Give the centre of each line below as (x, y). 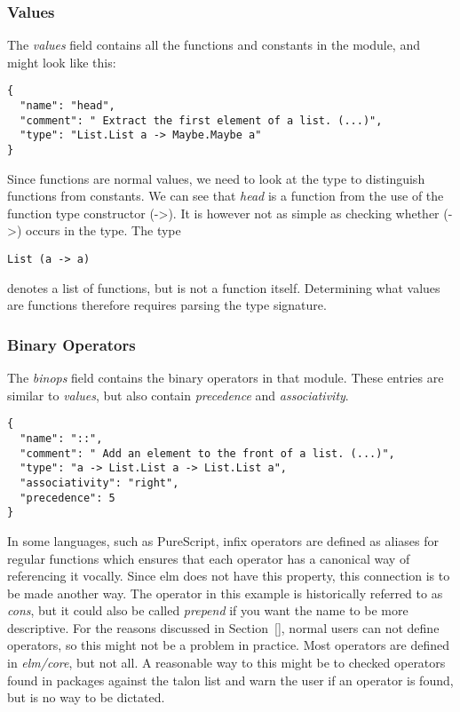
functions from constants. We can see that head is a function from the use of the (226, 196)
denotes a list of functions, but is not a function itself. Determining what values (224, 287)
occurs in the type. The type (103, 230)
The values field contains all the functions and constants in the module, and (214, 45)
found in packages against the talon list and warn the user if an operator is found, (230, 680)
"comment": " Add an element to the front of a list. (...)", (207, 453)
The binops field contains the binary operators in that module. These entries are (226, 378)
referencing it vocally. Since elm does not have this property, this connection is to (229, 576)
